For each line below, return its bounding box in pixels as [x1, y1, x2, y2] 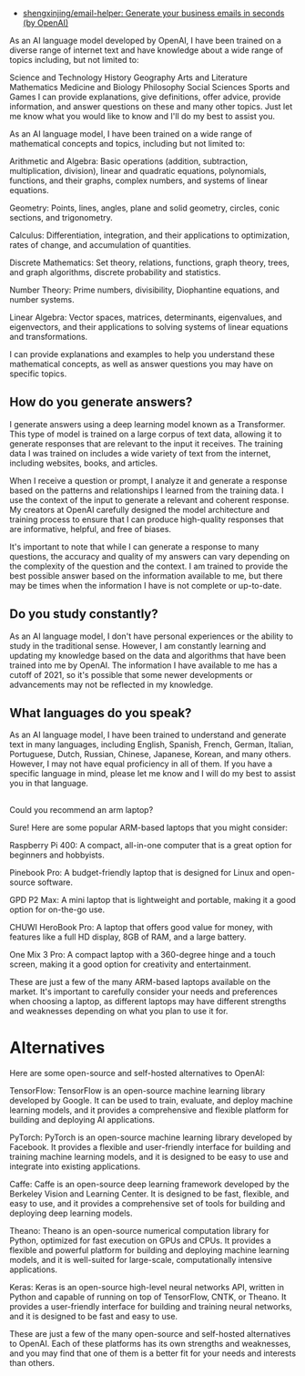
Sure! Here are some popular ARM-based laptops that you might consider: [9, 822, 289, 833]
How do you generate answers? [9, 395, 193, 410]
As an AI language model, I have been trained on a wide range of [9, 128, 253, 139]
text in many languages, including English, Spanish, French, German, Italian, [9, 739, 294, 750]
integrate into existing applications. [9, 1161, 141, 1172]
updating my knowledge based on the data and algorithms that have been [9, 650, 287, 661]
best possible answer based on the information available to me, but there [9, 570, 283, 581]
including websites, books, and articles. [9, 457, 158, 468]
